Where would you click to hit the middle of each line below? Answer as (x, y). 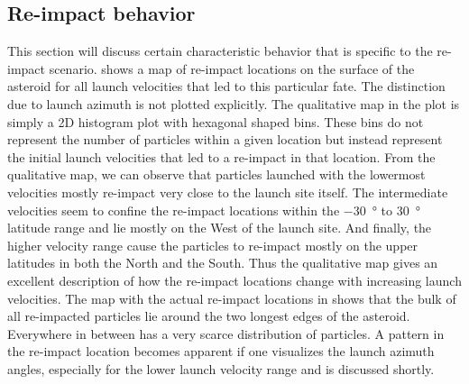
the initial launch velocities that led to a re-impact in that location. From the (221, 156)
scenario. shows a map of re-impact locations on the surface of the (232, 68)
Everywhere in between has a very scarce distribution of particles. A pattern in (226, 333)
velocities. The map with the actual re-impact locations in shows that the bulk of (232, 298)
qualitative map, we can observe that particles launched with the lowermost (216, 174)
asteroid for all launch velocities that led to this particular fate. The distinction (226, 86)
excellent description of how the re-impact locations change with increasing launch (234, 280)
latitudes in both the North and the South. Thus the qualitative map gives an (223, 263)
